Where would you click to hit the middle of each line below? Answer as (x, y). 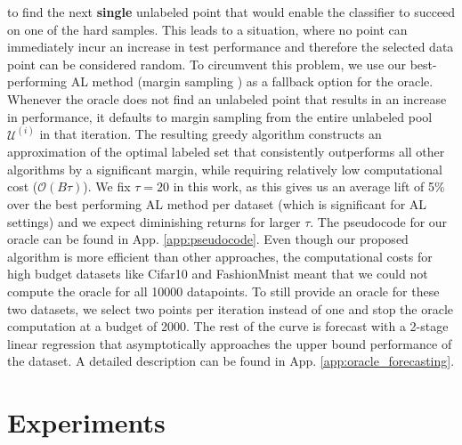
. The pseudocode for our (379, 221)
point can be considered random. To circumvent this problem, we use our (207, 64)
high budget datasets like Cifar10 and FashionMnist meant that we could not (218, 274)
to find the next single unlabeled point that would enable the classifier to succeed (231, 12)
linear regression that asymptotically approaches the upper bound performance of (230, 343)
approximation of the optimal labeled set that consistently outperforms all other (226, 152)
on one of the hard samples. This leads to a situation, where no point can (207, 29)
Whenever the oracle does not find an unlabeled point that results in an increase (227, 98)
